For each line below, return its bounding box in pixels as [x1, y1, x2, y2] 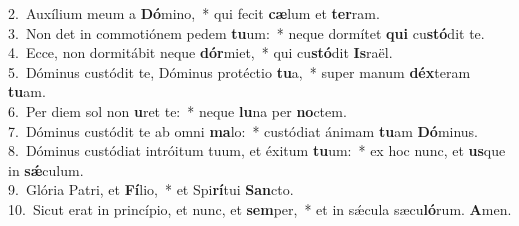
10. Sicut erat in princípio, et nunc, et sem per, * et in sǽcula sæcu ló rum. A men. [8, 198, 512, 219]
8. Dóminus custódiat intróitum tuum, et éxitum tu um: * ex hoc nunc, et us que [8, 140, 506, 161]
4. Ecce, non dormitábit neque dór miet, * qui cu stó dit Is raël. [8, 42, 393, 63]
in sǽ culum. [8, 159, 84, 180]
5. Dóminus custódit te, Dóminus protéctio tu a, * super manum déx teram [8, 61, 471, 82]
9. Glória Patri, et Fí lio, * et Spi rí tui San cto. [8, 179, 294, 200]
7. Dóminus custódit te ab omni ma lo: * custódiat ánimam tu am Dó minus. [8, 120, 479, 141]
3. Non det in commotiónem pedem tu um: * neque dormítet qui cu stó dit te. [8, 22, 485, 43]
